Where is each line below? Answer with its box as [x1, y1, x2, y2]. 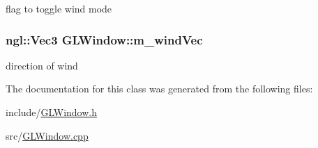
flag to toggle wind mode [6, 1, 112, 15]
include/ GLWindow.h [6, 105, 98, 119]
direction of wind [6, 58, 78, 72]
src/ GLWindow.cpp [6, 128, 89, 142]
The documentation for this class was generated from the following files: [6, 81, 313, 96]
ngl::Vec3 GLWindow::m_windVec [6, 31, 203, 48]
